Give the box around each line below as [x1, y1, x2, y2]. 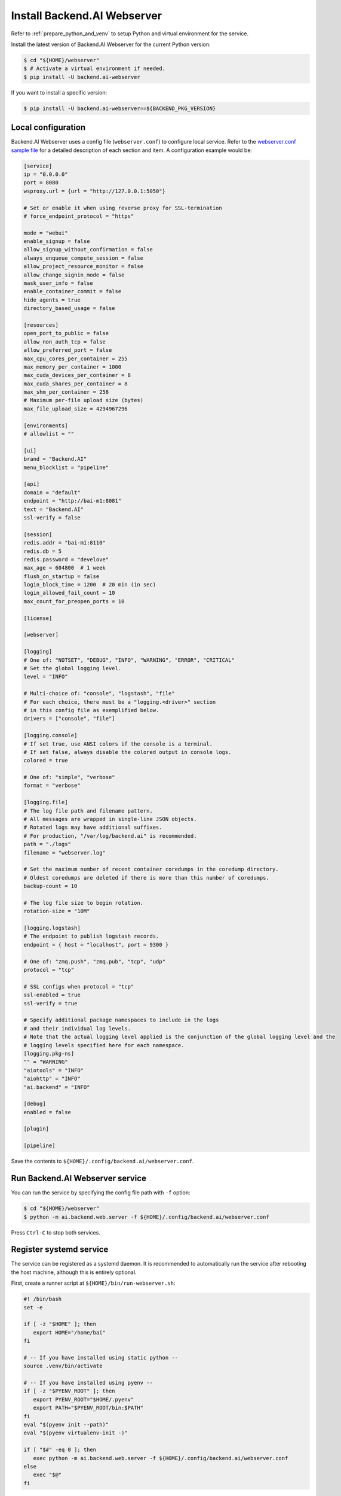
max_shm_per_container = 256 [23, 389, 109, 396]
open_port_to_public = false [23, 330, 109, 337]
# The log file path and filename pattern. [23, 807, 153, 814]
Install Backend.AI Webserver [11, 9, 162, 22]
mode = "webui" [23, 229, 68, 236]
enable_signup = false [23, 238, 90, 245]
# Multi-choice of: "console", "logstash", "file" [23, 690, 176, 697]
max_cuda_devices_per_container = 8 [23, 372, 131, 379]
